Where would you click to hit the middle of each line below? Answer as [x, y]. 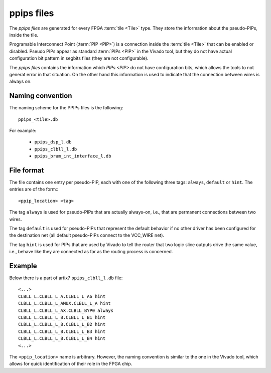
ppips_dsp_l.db [53, 142]
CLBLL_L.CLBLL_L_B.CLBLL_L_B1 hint [62, 318]
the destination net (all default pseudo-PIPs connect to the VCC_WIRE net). [87, 235]
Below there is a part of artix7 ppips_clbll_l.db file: [66, 278]
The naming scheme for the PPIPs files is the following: [66, 108]
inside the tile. [24, 35]
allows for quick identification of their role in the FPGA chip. [71, 364]
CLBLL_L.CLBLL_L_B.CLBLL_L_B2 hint [62, 324]
